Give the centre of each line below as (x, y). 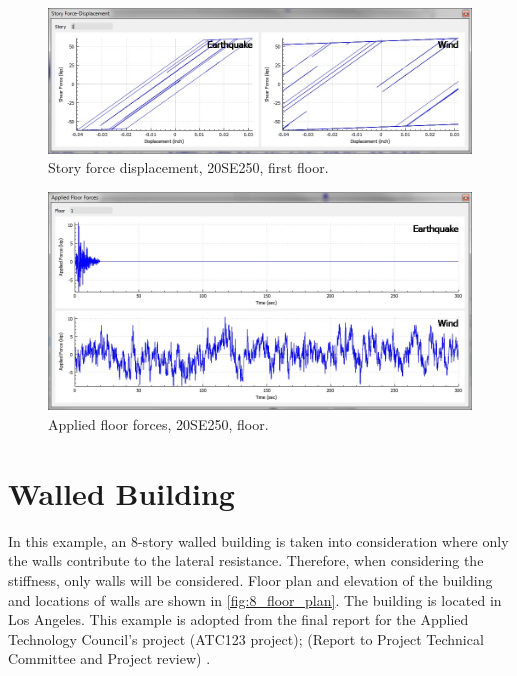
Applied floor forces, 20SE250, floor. (158, 424)
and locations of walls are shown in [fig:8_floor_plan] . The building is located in (255, 599)
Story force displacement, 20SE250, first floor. (188, 167)
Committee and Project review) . (109, 658)
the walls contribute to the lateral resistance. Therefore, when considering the (246, 560)
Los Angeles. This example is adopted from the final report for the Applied (238, 619)
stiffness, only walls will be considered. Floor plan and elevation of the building (250, 579)
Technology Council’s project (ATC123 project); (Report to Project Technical (246, 638)
